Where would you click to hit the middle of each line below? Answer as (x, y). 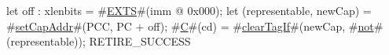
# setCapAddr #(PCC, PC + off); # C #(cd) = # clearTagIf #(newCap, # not (190, 26)
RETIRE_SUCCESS (140, 41)
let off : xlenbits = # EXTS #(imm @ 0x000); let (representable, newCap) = (189, 10)
